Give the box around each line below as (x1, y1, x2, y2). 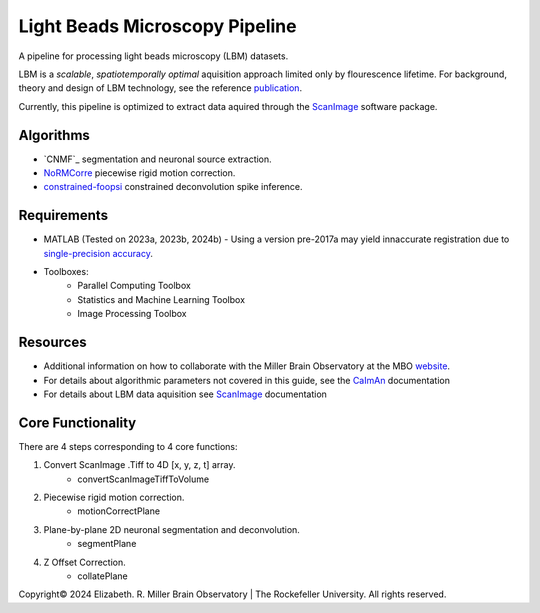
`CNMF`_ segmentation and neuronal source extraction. (43, 153, 272, 165)
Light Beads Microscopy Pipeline (18, 15, 297, 37)
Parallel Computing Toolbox (77, 280, 192, 292)
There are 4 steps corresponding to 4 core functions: (18, 440, 239, 452)
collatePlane (77, 570, 129, 582)
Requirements (18, 207, 109, 224)
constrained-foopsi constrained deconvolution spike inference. (43, 181, 304, 193)
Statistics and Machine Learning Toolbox (77, 293, 245, 305)
